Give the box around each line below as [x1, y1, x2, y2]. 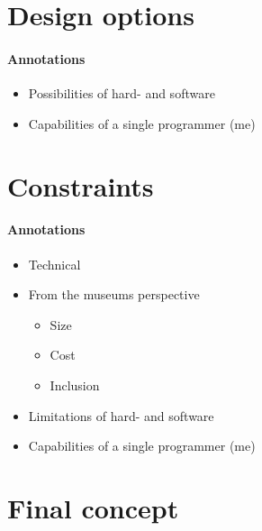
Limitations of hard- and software [28, 406, 214, 425]
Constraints [7, 167, 154, 204]
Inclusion [50, 375, 100, 394]
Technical [28, 254, 81, 273]
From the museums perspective [28, 285, 200, 304]
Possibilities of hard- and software [28, 84, 215, 103]
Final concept [7, 489, 179, 526]
